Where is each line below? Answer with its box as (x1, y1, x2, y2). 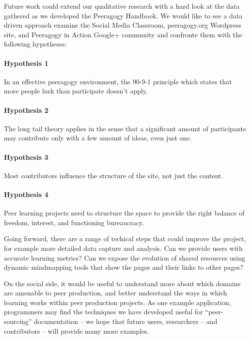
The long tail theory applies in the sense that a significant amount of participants (4, 123, 246, 133)
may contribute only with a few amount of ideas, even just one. (4, 133, 192, 143)
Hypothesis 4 (4, 189, 48, 199)
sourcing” (4, 316, 32, 326)
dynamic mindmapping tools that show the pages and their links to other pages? (4, 262, 243, 272)
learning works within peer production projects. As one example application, (4, 297, 231, 307)
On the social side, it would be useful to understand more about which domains (4, 278, 241, 288)
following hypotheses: (4, 39, 67, 49)
